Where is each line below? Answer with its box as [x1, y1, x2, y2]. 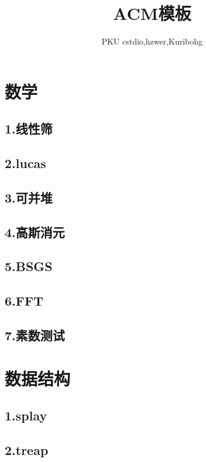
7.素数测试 [5, 326, 65, 344]
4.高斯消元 [5, 223, 65, 241]
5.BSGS [5, 257, 53, 275]
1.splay [5, 406, 47, 425]
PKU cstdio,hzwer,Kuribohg [101, 35, 203, 47]
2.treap [5, 440, 49, 458]
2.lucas [5, 154, 46, 172]
